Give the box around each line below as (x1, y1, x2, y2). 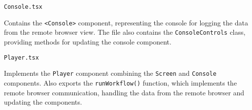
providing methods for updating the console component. (4, 36, 171, 46)
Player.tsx (4, 54, 39, 61)
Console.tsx (4, 3, 42, 10)
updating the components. (4, 97, 82, 107)
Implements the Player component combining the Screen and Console (4, 68, 217, 78)
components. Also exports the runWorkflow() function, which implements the (4, 77, 237, 88)
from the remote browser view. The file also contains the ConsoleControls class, (4, 27, 246, 37)
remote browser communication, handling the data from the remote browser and (4, 87, 244, 97)
